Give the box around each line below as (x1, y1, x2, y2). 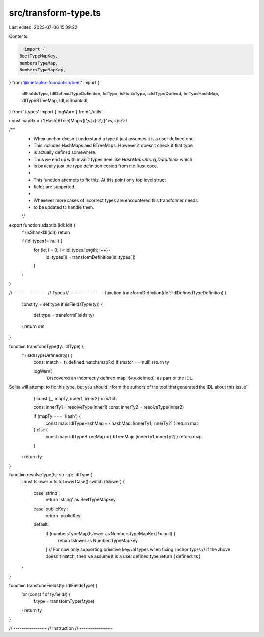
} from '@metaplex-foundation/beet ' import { (9, 80, 100, 86)
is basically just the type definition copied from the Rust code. (33, 163, 158, 169)
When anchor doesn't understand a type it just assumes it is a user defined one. (33, 136, 195, 142)
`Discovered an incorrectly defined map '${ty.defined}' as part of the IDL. (45, 375, 194, 381)
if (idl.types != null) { (21, 238, 63, 244)
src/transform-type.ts (9, 7, 101, 18)
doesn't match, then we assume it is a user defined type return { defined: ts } (45, 553, 201, 559)
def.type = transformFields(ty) (33, 312, 95, 318)
